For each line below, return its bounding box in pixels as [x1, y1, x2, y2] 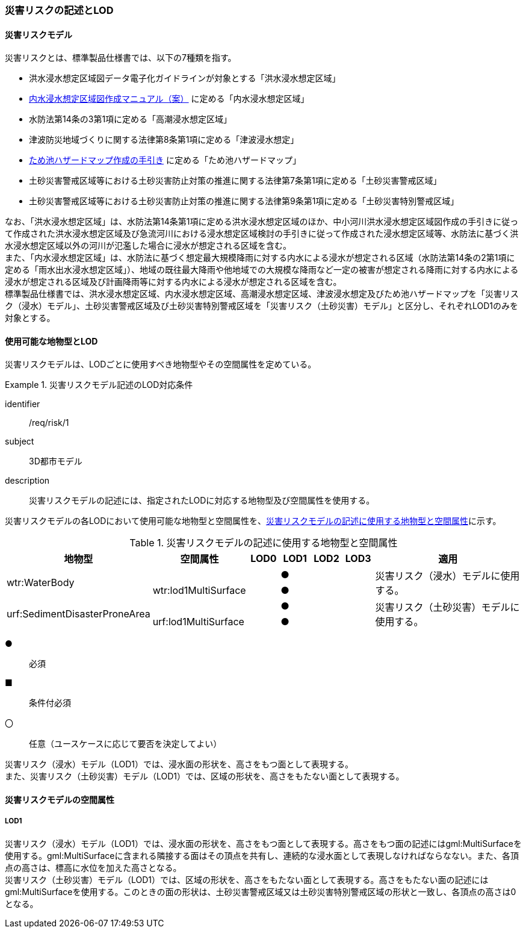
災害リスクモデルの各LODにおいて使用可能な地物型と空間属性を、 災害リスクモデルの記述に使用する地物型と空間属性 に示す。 [5, 516, 501, 526]
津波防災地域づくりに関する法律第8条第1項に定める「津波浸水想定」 [29, 134, 299, 145]
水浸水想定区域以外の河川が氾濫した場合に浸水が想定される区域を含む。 [5, 240, 291, 251]
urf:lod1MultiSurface [152, 616, 244, 628]
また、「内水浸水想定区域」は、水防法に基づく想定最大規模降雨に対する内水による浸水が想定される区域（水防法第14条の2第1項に [5, 252, 515, 263]
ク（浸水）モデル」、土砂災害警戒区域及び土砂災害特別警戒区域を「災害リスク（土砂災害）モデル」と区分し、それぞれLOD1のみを [5, 301, 519, 311]
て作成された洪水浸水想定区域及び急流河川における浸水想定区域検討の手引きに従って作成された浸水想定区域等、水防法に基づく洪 [5, 228, 519, 239]
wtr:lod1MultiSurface [152, 584, 246, 597]
